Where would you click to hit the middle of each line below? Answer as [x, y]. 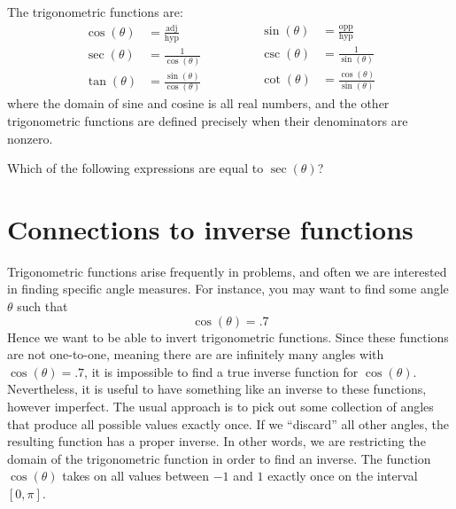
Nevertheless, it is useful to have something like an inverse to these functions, [217, 389]
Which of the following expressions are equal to [135, 168]
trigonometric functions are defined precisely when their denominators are [208, 120]
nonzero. [30, 138]
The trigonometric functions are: [95, 12]
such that [43, 306]
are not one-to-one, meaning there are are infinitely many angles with [196, 354]
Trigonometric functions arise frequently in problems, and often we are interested [227, 271]
